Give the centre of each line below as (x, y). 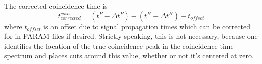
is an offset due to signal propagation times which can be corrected (147, 26)
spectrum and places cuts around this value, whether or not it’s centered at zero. (129, 56)
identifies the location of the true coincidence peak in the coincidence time (119, 46)
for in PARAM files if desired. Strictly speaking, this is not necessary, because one (131, 36)
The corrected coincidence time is (56, 6)
